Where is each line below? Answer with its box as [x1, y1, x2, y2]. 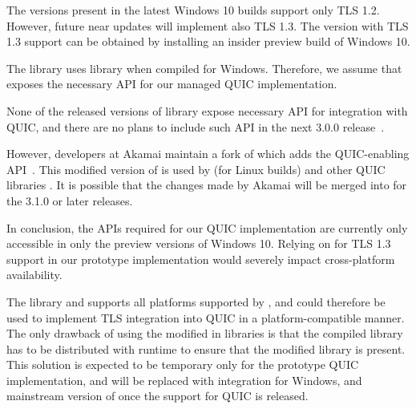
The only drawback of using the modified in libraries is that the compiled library [6, 325, 403, 342]
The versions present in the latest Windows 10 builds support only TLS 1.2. [6, 2, 380, 18]
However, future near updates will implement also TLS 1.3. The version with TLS [6, 17, 409, 34]
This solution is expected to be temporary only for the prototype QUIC [6, 356, 359, 373]
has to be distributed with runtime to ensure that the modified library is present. [6, 340, 406, 357]
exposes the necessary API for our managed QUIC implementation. [6, 75, 337, 92]
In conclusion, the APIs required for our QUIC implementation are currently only [6, 219, 408, 236]
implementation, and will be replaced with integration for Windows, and [6, 371, 362, 388]
